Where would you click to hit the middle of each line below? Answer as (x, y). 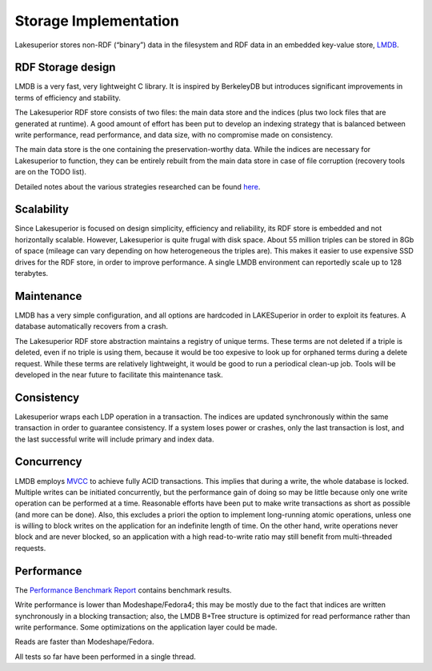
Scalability (42, 209)
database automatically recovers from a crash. (91, 326)
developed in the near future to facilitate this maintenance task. (119, 374)
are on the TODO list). (51, 172)
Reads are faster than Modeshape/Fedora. (84, 642)
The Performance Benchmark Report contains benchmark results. (123, 590)
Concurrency (48, 462)
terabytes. (32, 274)
